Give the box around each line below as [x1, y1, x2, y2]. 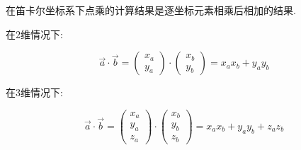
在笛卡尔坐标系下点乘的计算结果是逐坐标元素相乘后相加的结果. [6, 3, 296, 17]
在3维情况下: [6, 85, 63, 100]
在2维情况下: [6, 26, 63, 41]
